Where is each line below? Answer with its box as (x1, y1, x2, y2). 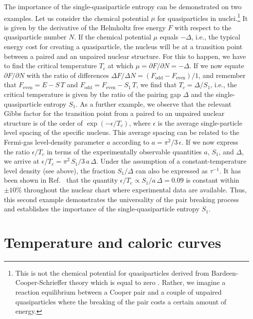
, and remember (199, 70, 246, 80)
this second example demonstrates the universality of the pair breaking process (4, 194, 239, 204)
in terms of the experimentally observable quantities (47, 146, 202, 156)
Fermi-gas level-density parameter (4, 136, 105, 147)
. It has (219, 165, 241, 175)
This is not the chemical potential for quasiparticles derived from (15, 267, 209, 278)
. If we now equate (189, 60, 244, 71)
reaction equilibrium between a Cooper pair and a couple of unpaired (15, 287, 222, 297)
